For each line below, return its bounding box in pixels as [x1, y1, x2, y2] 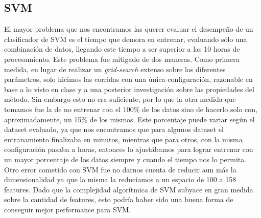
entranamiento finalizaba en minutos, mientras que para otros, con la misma [4, 134, 243, 144]
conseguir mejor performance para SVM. [4, 204, 131, 214]
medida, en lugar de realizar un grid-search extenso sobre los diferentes [4, 63, 226, 74]
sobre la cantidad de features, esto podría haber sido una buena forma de [4, 194, 233, 205]
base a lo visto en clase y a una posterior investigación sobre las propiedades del [4, 83, 254, 94]
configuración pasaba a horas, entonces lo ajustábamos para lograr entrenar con [4, 144, 253, 155]
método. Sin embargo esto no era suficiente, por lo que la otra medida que [4, 94, 236, 104]
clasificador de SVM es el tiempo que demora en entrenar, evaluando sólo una [4, 33, 247, 44]
